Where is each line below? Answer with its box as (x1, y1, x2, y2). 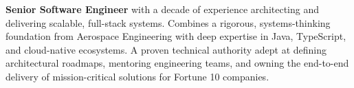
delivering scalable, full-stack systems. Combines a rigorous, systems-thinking (5, 15, 331, 30)
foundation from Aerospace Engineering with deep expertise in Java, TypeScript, (5, 29, 346, 43)
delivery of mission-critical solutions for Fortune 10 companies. (5, 69, 269, 83)
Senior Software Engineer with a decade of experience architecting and (5, 2, 320, 16)
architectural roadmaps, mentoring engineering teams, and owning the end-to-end (5, 56, 349, 70)
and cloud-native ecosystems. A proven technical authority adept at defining (5, 42, 327, 56)
